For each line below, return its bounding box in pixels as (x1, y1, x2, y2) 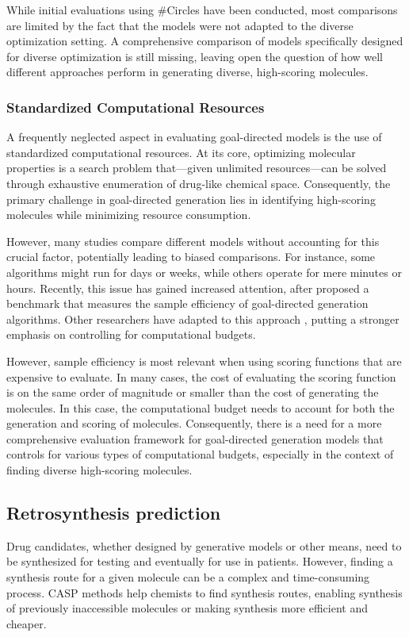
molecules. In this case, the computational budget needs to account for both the (6, 399, 395, 416)
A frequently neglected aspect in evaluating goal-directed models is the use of (6, 129, 382, 145)
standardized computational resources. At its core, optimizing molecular (6, 144, 356, 160)
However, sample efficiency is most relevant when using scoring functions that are (6, 352, 402, 369)
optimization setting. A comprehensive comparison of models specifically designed (6, 33, 403, 49)
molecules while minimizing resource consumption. (6, 206, 251, 223)
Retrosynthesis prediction (6, 501, 221, 525)
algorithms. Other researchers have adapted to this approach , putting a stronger (6, 310, 399, 327)
